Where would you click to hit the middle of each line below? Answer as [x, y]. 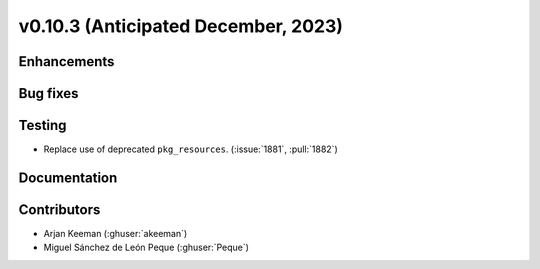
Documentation [68, 177]
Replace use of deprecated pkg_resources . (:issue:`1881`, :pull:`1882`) [191, 149]
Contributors [59, 209]
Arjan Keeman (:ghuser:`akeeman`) [115, 234]
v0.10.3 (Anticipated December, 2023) [181, 26]
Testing [42, 125]
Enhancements [66, 61]
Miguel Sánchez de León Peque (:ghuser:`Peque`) [146, 247]
